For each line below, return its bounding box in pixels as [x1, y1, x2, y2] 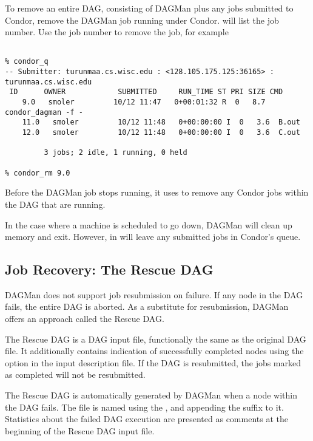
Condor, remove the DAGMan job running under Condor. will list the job [5, 13, 279, 26]
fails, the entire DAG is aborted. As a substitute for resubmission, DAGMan [5, 300, 289, 313]
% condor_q [5, 57, 49, 66]
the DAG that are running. [5, 197, 106, 210]
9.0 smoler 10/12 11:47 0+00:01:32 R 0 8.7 [22, 98, 266, 107]
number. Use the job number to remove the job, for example [5, 26, 229, 38]
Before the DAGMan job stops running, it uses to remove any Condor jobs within [5, 186, 309, 199]
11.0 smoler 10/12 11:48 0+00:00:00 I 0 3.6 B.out [22, 118, 300, 127]
